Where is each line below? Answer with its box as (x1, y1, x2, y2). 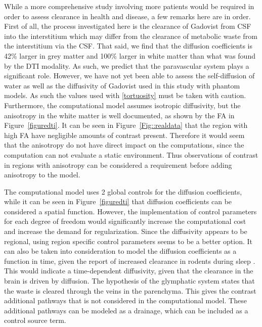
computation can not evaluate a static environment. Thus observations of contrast (4, 149, 258, 160)
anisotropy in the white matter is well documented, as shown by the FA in (4, 110, 235, 120)
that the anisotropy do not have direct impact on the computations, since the (4, 139, 244, 150)
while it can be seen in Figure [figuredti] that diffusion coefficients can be (4, 196, 232, 207)
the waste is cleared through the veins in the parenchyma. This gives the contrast (4, 285, 256, 296)
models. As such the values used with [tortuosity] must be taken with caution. (4, 90, 246, 101)
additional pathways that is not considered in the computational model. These (4, 295, 247, 306)
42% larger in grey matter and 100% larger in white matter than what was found (4, 50, 255, 61)
